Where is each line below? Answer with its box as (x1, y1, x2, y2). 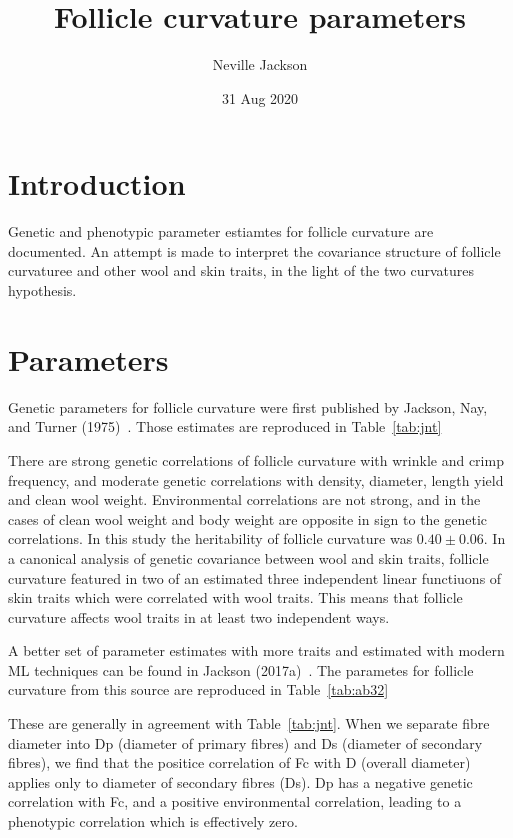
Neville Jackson (212, 54, 308, 75)
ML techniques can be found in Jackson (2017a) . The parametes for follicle (8, 659, 474, 680)
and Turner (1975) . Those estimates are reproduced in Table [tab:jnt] (8, 416, 442, 437)
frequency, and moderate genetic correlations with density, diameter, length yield (8, 469, 504, 490)
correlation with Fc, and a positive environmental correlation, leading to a (8, 791, 462, 812)
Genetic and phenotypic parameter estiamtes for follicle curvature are (8, 221, 434, 242)
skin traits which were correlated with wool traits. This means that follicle (8, 587, 463, 608)
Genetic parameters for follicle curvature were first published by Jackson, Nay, (8, 396, 488, 417)
